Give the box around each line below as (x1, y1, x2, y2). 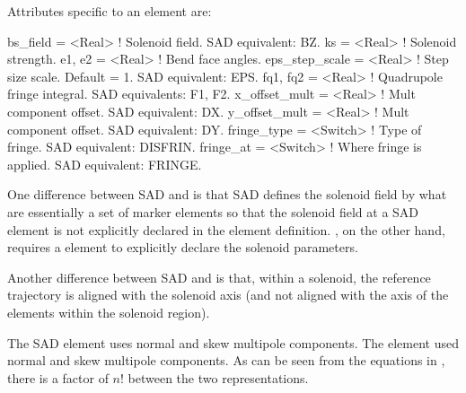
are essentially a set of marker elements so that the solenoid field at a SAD (7, 202, 419, 221)
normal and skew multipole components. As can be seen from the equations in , (7, 351, 445, 370)
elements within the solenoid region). (7, 302, 210, 321)
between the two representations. (127, 368, 309, 387)
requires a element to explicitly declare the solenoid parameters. (7, 238, 358, 257)
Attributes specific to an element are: (7, 2, 212, 20)
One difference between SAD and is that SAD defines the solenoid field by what (7, 185, 447, 204)
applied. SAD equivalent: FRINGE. (7, 154, 202, 173)
